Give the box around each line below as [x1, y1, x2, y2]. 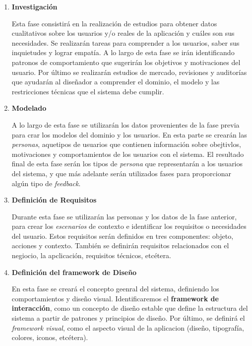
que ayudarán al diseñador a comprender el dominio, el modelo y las [11, 76, 220, 87]
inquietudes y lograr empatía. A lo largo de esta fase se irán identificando [11, 47, 235, 58]
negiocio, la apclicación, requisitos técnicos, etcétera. [11, 250, 171, 261]
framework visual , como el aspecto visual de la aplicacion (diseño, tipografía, [11, 322, 244, 333]
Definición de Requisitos [11, 195, 97, 205]
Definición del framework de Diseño [11, 267, 137, 277]
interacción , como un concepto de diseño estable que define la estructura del [11, 303, 248, 313]
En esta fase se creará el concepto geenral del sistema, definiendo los [11, 283, 219, 294]
